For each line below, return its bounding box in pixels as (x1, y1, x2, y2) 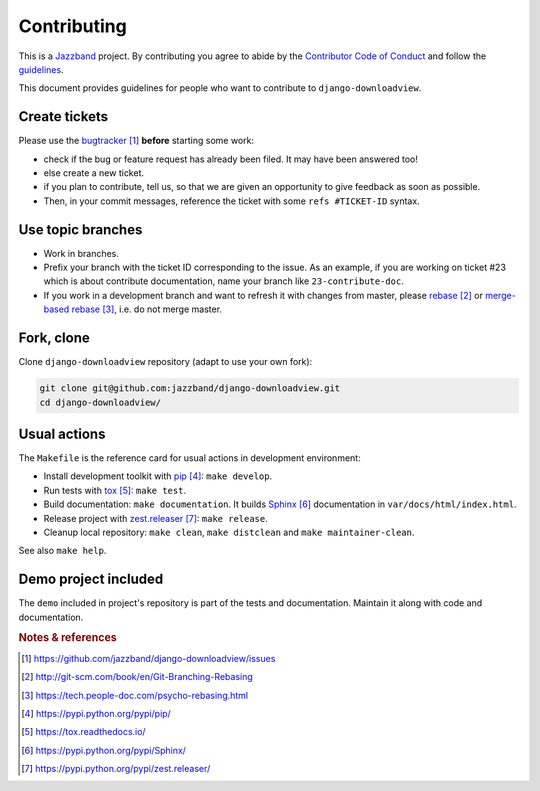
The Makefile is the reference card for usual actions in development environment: (18, 452, 361, 464)
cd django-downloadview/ (39, 396, 162, 408)
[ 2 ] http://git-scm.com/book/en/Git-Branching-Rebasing (21, 671, 254, 683)
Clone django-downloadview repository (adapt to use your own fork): (18, 356, 313, 368)
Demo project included (18, 571, 164, 588)
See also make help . (18, 545, 107, 557)
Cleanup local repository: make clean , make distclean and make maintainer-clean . (43, 526, 415, 538)
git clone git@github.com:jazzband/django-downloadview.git (39, 383, 341, 394)
